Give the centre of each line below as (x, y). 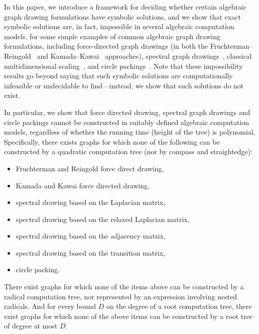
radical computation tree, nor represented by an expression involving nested (121, 296)
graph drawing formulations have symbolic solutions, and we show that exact (122, 16)
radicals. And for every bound (50, 306)
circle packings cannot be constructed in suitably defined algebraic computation (127, 122)
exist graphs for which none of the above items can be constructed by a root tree (128, 316)
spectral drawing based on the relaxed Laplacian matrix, (103, 219)
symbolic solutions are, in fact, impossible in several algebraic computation (119, 26)
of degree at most (31, 326)
